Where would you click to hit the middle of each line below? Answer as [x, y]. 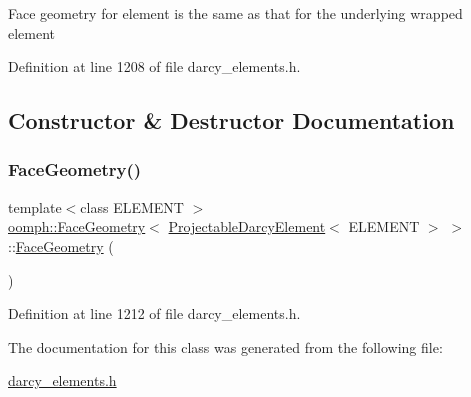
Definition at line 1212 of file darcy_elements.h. [154, 313]
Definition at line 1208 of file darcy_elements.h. [154, 66]
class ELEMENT [132, 206]
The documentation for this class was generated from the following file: [225, 346]
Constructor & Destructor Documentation [231, 120]
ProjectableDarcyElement [247, 226]
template [35, 206]
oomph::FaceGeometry [77, 226]
